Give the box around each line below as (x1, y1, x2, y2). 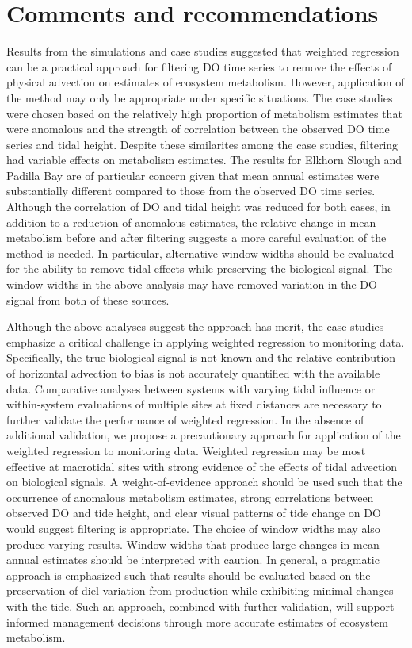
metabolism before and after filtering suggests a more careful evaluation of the (6, 229, 387, 246)
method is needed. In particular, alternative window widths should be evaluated (6, 244, 395, 261)
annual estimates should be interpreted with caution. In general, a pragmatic (6, 551, 380, 568)
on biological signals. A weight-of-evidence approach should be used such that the (6, 474, 402, 490)
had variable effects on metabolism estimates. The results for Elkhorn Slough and (6, 151, 402, 168)
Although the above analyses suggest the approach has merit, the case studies (6, 318, 384, 335)
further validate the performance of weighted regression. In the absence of (6, 411, 364, 428)
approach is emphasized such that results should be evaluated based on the (6, 566, 371, 583)
